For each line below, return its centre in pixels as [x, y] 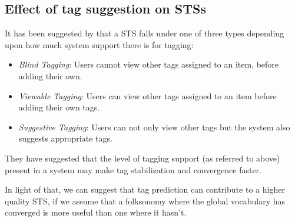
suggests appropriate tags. [65, 138]
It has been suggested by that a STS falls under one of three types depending [145, 33]
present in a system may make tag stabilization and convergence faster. [133, 169]
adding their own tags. [59, 107]
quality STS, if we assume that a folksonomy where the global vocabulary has [145, 201]
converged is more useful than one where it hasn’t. [96, 212]
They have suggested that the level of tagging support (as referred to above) [142, 158]
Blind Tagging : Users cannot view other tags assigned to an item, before [149, 64]
